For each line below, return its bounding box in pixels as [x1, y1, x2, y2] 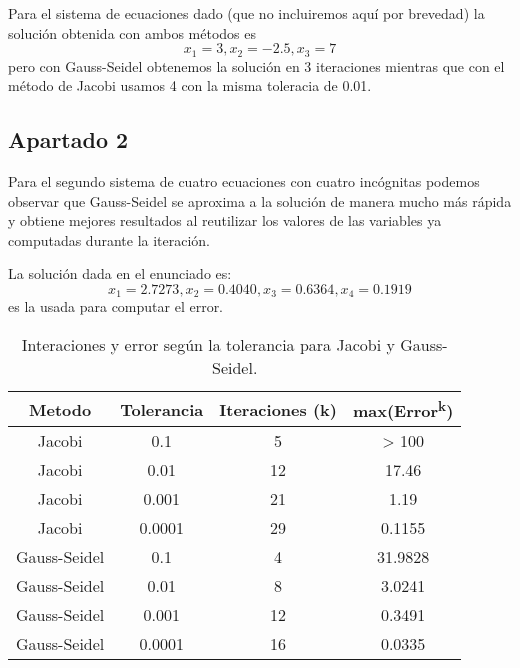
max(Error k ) [352, 396, 454, 423]
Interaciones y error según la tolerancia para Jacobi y [21, 333, 395, 357]
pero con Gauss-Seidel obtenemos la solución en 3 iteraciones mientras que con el [8, 55, 505, 76]
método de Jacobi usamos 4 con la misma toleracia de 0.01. [8, 75, 372, 96]
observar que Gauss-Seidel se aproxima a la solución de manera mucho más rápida [8, 190, 512, 211]
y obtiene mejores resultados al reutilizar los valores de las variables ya [8, 210, 442, 231]
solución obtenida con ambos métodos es [8, 22, 257, 43]
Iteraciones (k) [219, 397, 337, 421]
